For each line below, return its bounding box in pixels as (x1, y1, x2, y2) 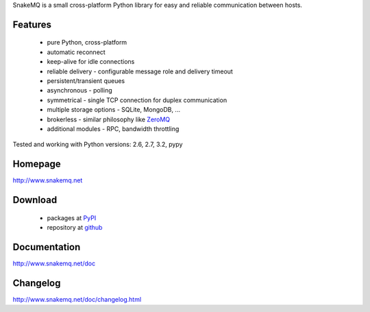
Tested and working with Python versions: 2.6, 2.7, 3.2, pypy (12, 141, 183, 149)
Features (12, 19, 51, 30)
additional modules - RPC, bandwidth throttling (47, 124, 180, 133)
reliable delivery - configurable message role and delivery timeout (47, 67, 233, 75)
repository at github (47, 224, 103, 232)
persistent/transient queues (47, 76, 125, 85)
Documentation (12, 241, 81, 253)
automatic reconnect (47, 48, 106, 56)
